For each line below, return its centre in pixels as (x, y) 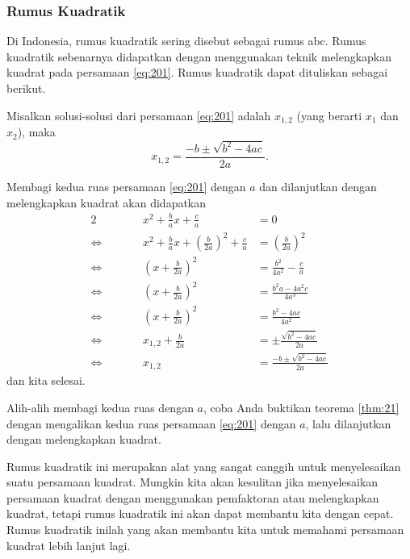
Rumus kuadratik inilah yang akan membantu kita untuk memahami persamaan (205, 530)
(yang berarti (329, 115)
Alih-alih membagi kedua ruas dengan (100, 407)
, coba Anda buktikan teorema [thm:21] (301, 407)
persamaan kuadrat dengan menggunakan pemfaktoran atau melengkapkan (193, 497)
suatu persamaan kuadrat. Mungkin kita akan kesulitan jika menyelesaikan (192, 482)
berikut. (26, 88)
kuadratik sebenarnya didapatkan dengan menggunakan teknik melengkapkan (199, 56)
